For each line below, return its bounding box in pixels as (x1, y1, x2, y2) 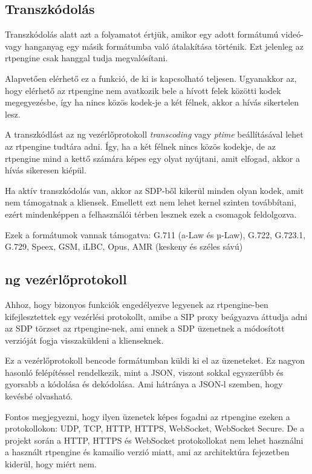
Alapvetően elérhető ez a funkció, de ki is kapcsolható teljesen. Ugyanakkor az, (5, 72, 297, 84)
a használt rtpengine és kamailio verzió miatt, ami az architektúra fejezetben (5, 446, 290, 458)
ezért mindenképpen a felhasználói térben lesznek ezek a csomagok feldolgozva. (5, 207, 297, 220)
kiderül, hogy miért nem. (5, 458, 97, 470)
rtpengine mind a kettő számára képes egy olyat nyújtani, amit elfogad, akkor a (5, 152, 300, 164)
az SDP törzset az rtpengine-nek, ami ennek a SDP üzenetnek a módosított (5, 322, 285, 335)
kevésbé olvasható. (5, 390, 73, 402)
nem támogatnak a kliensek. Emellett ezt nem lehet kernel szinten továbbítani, (5, 196, 296, 209)
